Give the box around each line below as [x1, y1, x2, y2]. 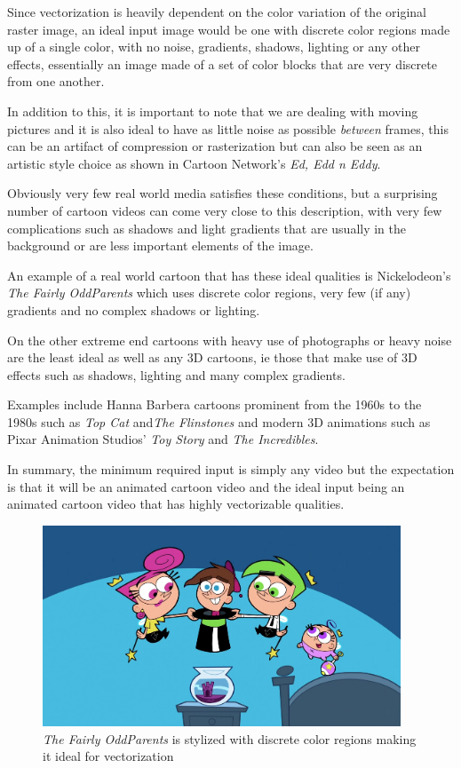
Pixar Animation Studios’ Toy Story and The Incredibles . [7, 430, 319, 448]
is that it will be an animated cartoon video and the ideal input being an [7, 477, 405, 495]
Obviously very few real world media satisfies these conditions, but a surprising [7, 184, 438, 202]
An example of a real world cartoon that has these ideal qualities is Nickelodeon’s [7, 265, 451, 284]
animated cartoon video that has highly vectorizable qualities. [7, 495, 345, 513]
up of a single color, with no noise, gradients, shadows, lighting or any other [7, 37, 420, 56]
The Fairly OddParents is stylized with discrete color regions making [43, 729, 417, 748]
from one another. [7, 72, 105, 91]
